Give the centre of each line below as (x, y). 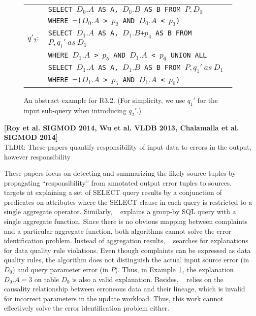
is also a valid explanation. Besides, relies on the (148, 279)
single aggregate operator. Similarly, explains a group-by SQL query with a (120, 211)
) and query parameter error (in (60, 269)
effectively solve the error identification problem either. (87, 308)
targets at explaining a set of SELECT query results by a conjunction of (113, 192)
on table (47, 279)
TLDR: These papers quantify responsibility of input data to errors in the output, (128, 146)
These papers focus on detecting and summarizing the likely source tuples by (120, 173)
